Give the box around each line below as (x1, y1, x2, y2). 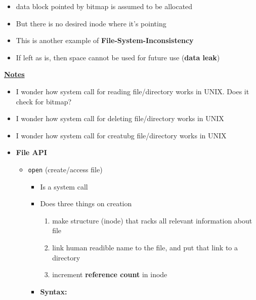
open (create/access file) (28, 164, 103, 174)
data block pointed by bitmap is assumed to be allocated (16, 1, 193, 11)
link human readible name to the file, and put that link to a (52, 242, 238, 252)
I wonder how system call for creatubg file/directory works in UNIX (16, 130, 227, 140)
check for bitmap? (16, 96, 72, 106)
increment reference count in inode (52, 269, 167, 280)
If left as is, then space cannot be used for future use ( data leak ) (16, 52, 220, 62)
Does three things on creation (40, 198, 132, 209)
